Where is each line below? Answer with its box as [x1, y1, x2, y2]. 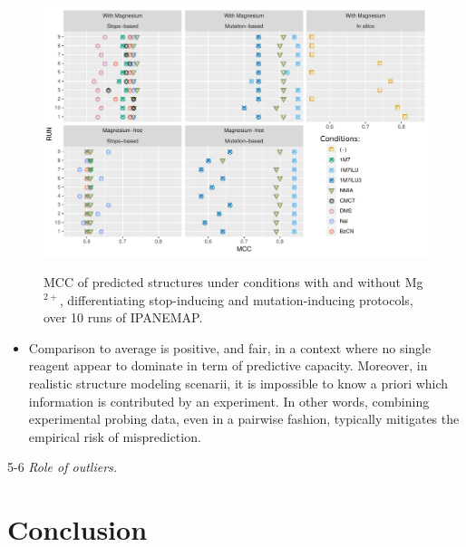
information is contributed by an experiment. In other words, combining [28, 391, 430, 410]
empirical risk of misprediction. [28, 427, 201, 446]
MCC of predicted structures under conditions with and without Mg [44, 272, 423, 291]
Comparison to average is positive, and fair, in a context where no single [28, 338, 432, 357]
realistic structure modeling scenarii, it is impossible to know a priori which [28, 373, 449, 392]
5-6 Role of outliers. [7, 457, 118, 476]
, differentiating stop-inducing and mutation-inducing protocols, [59, 290, 413, 309]
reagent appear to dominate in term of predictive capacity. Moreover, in [28, 356, 428, 375]
